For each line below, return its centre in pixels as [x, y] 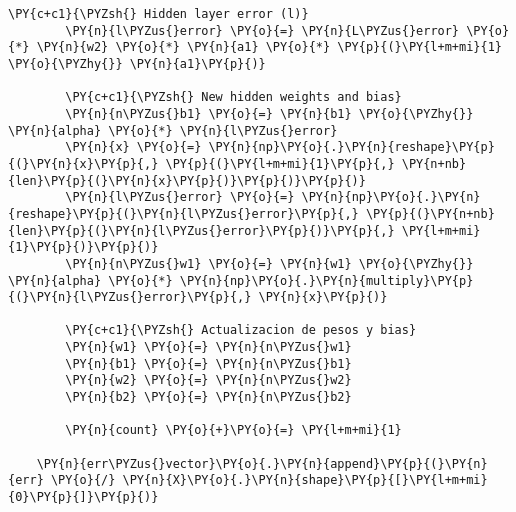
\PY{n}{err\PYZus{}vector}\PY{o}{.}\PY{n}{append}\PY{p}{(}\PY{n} [262, 463]
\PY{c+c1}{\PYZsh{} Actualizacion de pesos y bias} [241, 330]
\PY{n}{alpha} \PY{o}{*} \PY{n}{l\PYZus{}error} [173, 130]
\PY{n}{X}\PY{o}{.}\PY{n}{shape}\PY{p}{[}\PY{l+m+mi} [305, 480]
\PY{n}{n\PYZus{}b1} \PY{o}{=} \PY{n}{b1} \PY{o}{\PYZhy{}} [269, 113]
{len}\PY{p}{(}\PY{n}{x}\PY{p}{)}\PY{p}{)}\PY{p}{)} [187, 180]
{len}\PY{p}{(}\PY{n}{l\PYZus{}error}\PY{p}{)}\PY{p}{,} [201, 230]
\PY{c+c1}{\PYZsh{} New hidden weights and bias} [233, 97]
